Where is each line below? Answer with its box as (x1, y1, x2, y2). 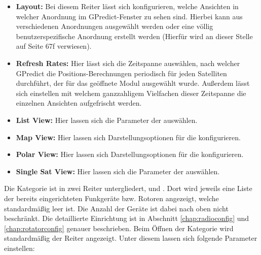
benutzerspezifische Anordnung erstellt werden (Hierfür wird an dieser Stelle (16, 30, 253, 41)
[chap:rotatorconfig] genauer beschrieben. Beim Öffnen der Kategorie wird (4, 222, 234, 233)
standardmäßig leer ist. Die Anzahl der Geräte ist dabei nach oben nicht (4, 203, 229, 213)
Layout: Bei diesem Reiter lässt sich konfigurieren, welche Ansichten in (16, 1, 239, 11)
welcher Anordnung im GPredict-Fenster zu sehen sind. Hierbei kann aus (16, 11, 243, 21)
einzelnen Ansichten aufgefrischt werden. (16, 98, 142, 108)
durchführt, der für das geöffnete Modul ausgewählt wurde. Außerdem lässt (16, 78, 250, 88)
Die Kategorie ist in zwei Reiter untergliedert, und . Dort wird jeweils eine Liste (4, 183, 252, 194)
